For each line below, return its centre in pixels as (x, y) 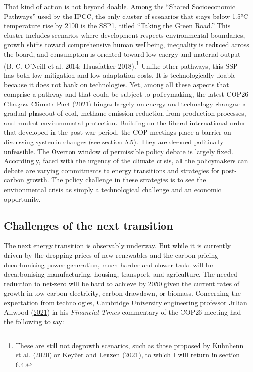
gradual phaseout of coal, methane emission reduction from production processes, (125, 113)
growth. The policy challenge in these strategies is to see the (116, 180)
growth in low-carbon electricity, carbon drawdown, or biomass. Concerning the (122, 293)
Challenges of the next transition (89, 225)
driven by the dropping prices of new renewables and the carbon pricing (111, 255)
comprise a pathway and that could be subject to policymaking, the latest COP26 (126, 94)
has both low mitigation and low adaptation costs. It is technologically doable (120, 75)
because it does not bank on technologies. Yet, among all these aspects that (117, 84)
